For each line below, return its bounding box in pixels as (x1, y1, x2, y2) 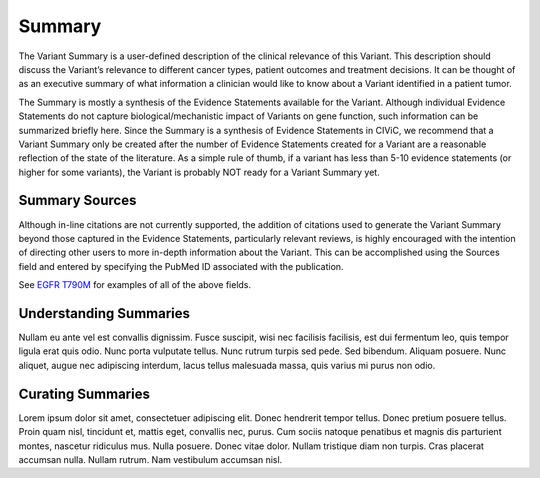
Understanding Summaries (18, 305, 190, 322)
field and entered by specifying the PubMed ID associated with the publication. (18, 260, 344, 272)
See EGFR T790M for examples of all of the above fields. (18, 279, 252, 291)
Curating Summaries (18, 385, 150, 402)
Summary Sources (18, 192, 137, 209)
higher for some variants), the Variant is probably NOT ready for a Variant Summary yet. (18, 166, 380, 178)
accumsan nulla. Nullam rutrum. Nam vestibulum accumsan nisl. (18, 453, 283, 465)
